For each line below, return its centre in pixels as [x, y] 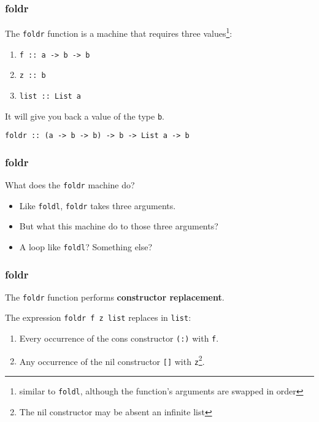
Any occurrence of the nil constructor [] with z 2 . [112, 360]
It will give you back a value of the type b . [85, 116]
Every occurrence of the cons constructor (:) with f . [119, 338]
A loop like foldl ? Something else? [86, 246]
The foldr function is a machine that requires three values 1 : [119, 32]
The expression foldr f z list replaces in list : [98, 317]
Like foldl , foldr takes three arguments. [98, 205]
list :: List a [50, 96]
